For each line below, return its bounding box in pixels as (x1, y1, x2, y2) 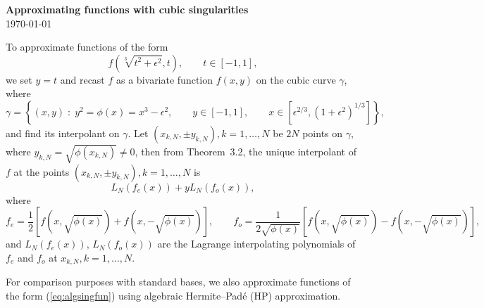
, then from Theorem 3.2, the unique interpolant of (135, 143, 356, 158)
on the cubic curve (256, 72, 336, 86)
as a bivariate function (116, 72, 213, 86)
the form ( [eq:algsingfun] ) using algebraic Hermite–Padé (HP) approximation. (6, 288, 341, 302)
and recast (60, 72, 105, 86)
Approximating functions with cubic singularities (6, 2, 249, 16)
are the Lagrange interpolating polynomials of (157, 236, 356, 251)
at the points (13, 164, 70, 179)
